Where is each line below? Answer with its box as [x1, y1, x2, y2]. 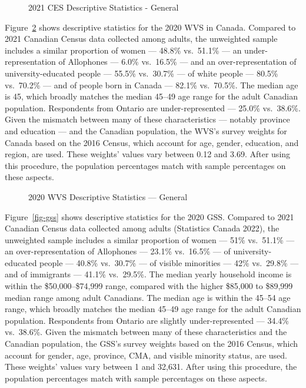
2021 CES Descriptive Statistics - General [28, 1, 179, 13]
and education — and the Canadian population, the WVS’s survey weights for [5, 124, 287, 137]
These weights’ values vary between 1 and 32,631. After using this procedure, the [5, 360, 297, 373]
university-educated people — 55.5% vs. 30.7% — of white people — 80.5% [5, 67, 278, 79]
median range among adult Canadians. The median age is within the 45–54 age [5, 291, 291, 303]
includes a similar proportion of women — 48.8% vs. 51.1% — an [5, 44, 242, 56]
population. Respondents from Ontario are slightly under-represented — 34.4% [5, 314, 289, 326]
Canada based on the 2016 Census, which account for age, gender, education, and [5, 136, 299, 148]
